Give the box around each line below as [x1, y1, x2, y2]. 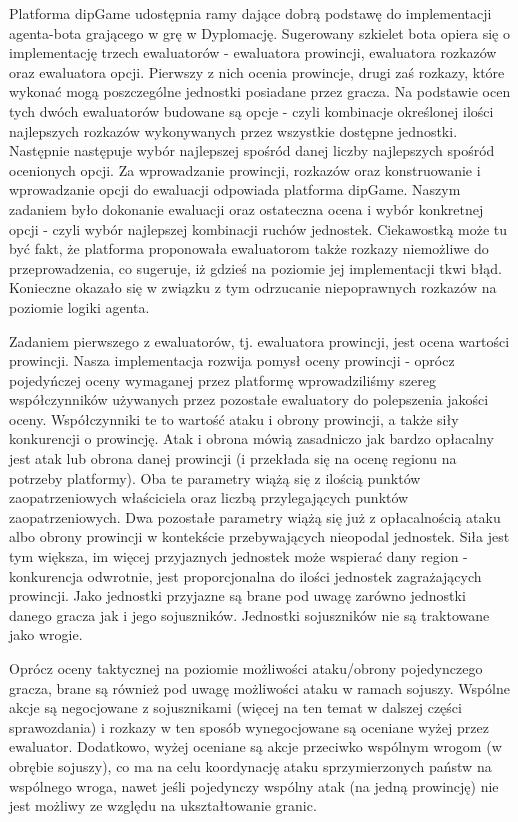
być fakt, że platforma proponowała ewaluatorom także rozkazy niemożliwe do [9, 238, 489, 259]
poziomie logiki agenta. [9, 296, 150, 317]
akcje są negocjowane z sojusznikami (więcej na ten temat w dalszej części [9, 697, 462, 718]
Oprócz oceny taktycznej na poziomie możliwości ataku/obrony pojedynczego [9, 658, 483, 678]
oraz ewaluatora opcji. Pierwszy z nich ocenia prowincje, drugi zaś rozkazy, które [9, 61, 505, 82]
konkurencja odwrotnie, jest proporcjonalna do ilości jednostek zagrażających [9, 565, 482, 586]
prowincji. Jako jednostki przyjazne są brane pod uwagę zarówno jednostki [9, 585, 466, 606]
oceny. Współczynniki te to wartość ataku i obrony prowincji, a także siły [9, 408, 459, 429]
